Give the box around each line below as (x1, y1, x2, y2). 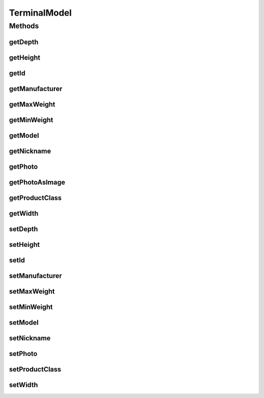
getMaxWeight (9, 100, 56, 109)
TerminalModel (9, 7, 72, 18)
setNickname (9, 334, 51, 342)
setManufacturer (9, 271, 62, 280)
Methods (9, 22, 39, 30)
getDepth (9, 38, 39, 46)
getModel (9, 131, 39, 139)
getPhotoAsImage (9, 178, 66, 186)
